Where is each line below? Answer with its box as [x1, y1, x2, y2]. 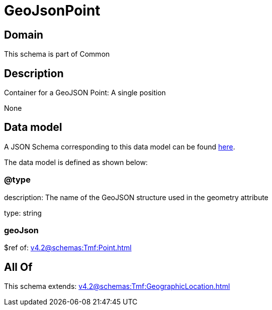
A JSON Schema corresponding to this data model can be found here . [4, 142, 235, 151]
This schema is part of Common [4, 50, 110, 59]
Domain [4, 28, 44, 41]
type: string [4, 208, 42, 217]
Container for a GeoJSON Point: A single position [4, 88, 166, 97]
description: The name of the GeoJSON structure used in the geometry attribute [4, 193, 268, 202]
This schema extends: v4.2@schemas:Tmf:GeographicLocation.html [4, 282, 230, 291]
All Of [4, 260, 33, 273]
